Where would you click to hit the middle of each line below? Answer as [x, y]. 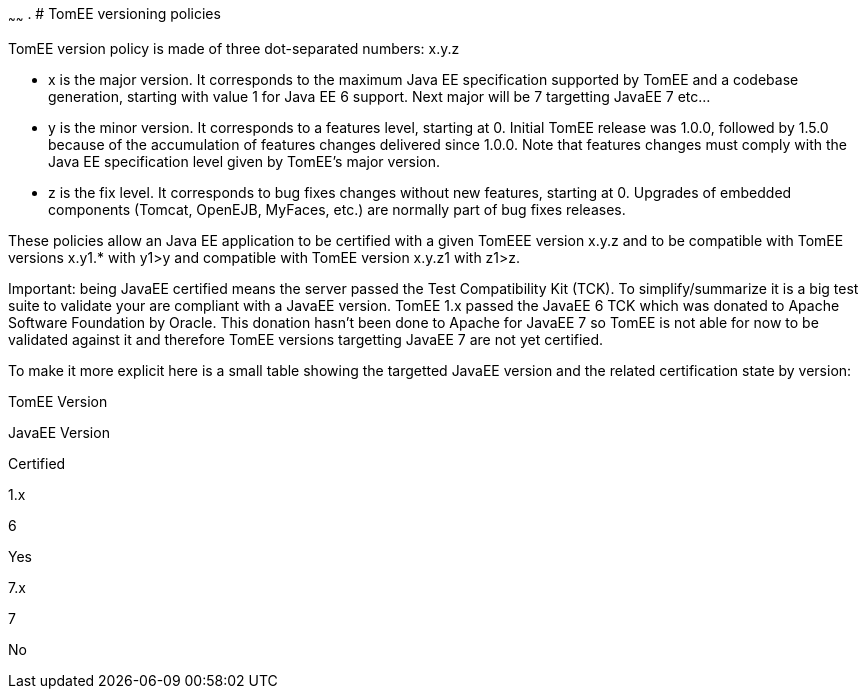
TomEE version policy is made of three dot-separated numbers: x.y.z [234, 48]
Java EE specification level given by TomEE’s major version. [244, 161]
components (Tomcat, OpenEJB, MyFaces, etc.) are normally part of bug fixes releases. [337, 209]
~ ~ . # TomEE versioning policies [114, 15]
